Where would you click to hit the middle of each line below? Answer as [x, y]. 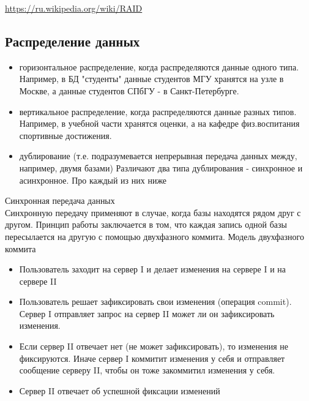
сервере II [38, 281]
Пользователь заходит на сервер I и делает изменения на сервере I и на [153, 269]
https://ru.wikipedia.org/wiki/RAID [74, 8]
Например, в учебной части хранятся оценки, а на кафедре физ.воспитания [159, 123]
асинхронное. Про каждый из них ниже [93, 180]
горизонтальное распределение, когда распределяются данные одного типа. [159, 66]
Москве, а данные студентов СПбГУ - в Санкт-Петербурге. [129, 90]
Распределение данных [73, 41]
